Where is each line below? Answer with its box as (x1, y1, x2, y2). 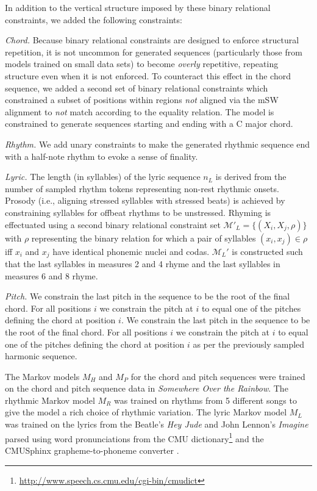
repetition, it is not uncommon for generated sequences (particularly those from (5, 45, 302, 58)
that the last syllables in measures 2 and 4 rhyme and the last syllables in (5, 257, 280, 270)
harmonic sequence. (5, 349, 77, 362)
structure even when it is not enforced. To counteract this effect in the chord (5, 69, 291, 82)
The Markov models (5, 370, 80, 382)
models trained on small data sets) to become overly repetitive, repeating (5, 57, 279, 70)
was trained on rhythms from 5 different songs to (114, 393, 297, 406)
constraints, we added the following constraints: (5, 13, 182, 26)
